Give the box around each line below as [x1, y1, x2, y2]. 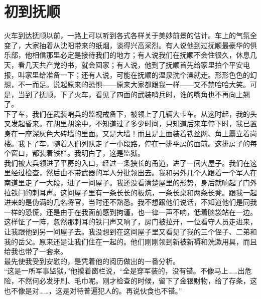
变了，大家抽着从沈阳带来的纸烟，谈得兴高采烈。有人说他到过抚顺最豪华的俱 [4, 40, 257, 50]
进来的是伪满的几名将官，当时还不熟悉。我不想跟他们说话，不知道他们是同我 [4, 197, 257, 207]
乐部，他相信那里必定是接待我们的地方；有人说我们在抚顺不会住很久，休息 [4, 50, 250, 60]
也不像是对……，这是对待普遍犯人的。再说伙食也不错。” [4, 285, 182, 295]
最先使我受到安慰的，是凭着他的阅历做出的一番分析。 [4, 255, 180, 266]
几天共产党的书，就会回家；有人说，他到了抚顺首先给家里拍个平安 [25, 59, 243, 70]
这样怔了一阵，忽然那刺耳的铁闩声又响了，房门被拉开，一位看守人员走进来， [4, 216, 257, 227]
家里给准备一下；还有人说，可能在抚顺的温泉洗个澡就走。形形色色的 [25, 69, 250, 80]
